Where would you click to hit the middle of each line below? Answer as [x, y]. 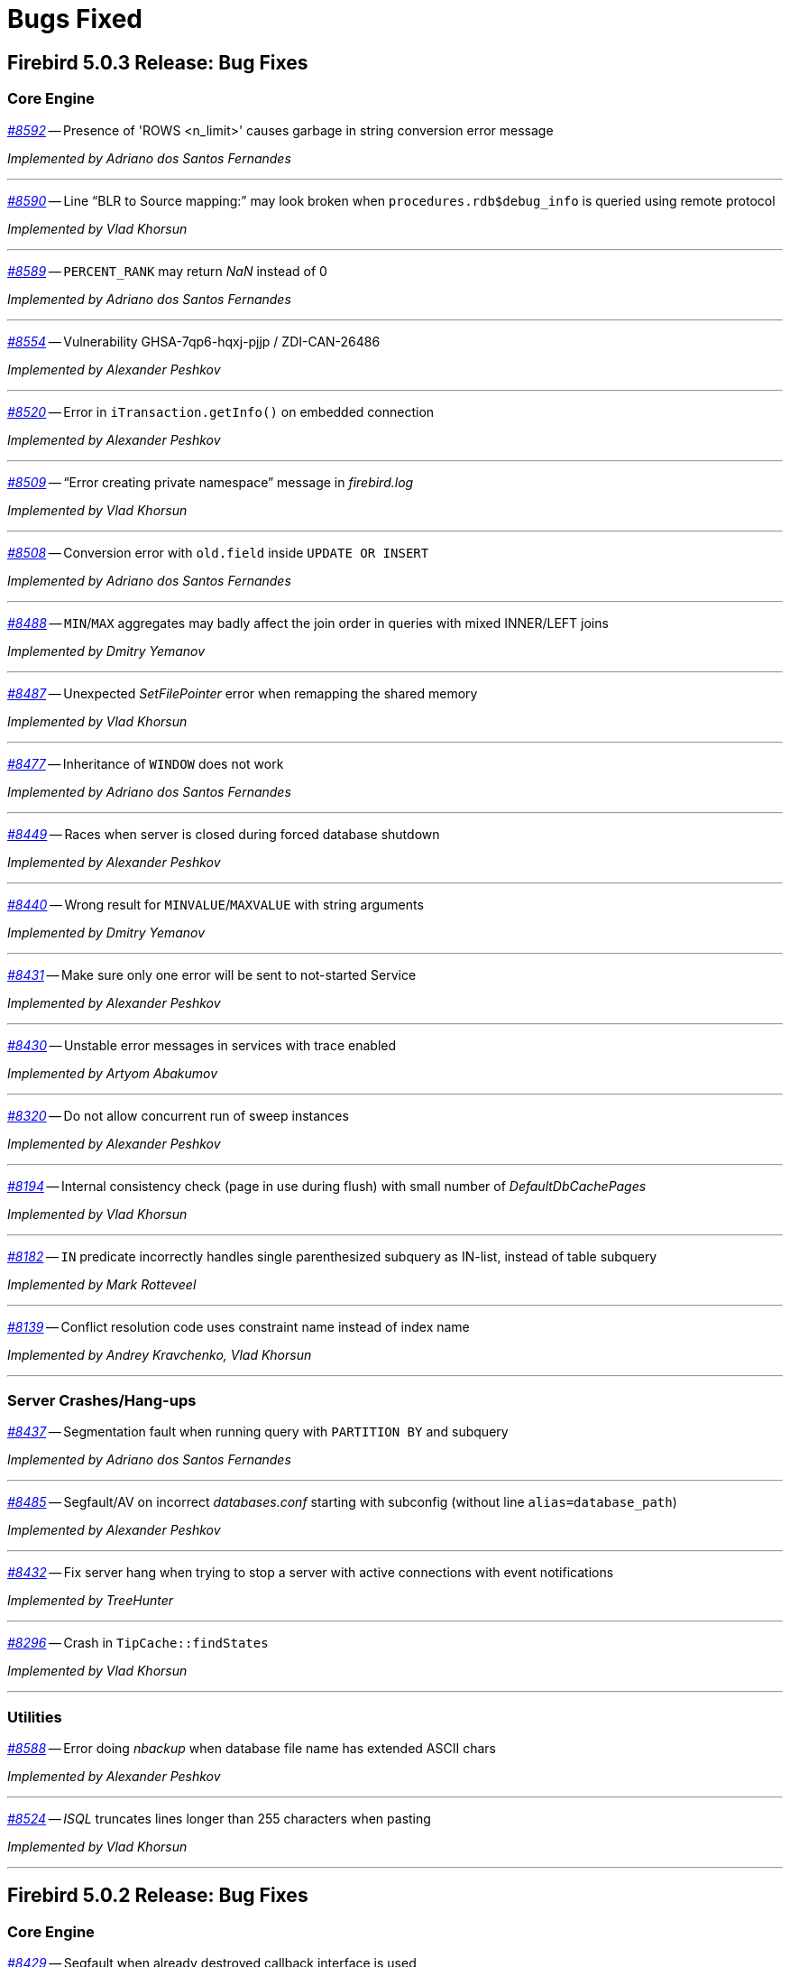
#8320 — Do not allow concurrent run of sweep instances [178, 1115]
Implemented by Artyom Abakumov [113, 1073]
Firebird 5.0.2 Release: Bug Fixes [158, 1896]
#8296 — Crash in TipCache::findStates [138, 1643]
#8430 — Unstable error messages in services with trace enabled [202, 1045]
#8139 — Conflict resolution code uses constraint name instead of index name [239, 1326]
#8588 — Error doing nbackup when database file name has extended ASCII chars [252, 1749]
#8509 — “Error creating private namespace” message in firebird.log [211, 482]
